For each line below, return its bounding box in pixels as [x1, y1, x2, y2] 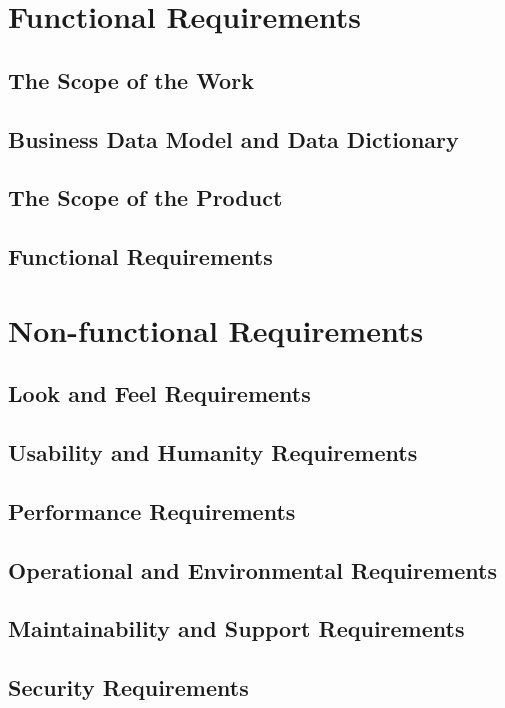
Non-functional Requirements [8, 309, 424, 350]
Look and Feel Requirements [8, 378, 311, 409]
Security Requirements [8, 672, 249, 703]
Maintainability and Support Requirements [8, 613, 465, 644]
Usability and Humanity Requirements [8, 437, 418, 468]
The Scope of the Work [8, 64, 254, 95]
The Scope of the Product [8, 182, 283, 213]
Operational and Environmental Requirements [8, 554, 497, 585]
